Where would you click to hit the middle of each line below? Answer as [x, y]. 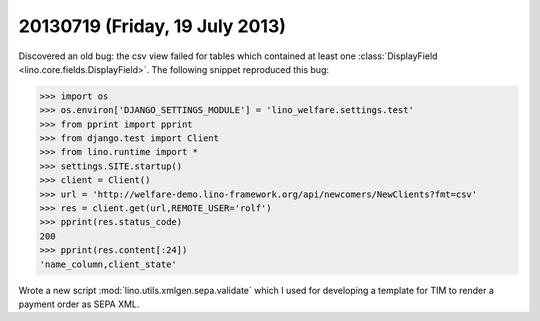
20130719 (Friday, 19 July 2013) [152, 26]
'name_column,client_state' [108, 264]
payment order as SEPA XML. [79, 304]
